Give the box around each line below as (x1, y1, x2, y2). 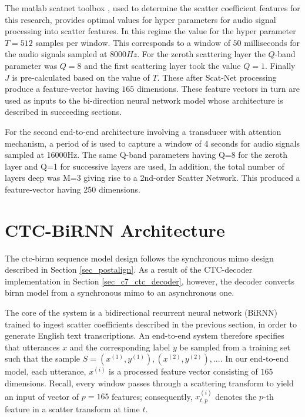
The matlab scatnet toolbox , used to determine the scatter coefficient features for (5, 2, 300, 14)
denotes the (215, 390, 257, 402)
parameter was (5, 59, 58, 71)
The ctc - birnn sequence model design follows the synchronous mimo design (5, 251, 274, 264)
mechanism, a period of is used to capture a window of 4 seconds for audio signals (5, 137, 300, 149)
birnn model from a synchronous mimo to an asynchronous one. (5, 286, 234, 299)
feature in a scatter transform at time (5, 402, 140, 415)
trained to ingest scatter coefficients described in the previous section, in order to (5, 317, 297, 330)
